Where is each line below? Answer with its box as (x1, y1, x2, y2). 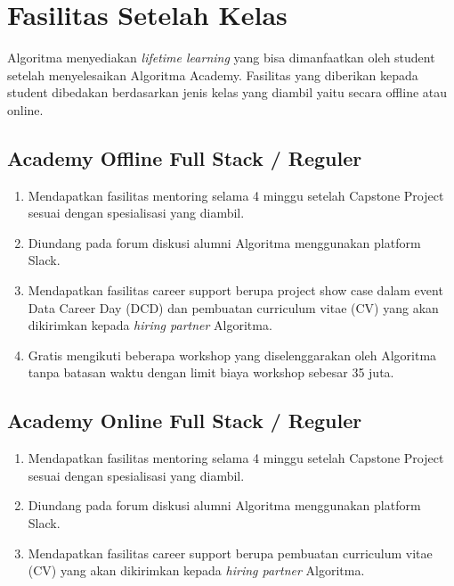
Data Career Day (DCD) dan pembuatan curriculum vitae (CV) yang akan (28, 298, 439, 317)
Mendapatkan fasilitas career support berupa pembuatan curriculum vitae (28, 543, 433, 562)
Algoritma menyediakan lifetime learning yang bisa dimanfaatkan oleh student (7, 48, 435, 67)
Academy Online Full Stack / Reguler (7, 407, 362, 434)
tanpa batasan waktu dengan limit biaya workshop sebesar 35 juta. (28, 363, 394, 382)
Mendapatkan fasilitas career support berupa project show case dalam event (28, 281, 443, 300)
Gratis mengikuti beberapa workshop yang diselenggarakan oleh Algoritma (28, 345, 437, 364)
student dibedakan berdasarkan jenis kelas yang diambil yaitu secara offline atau (7, 83, 448, 102)
